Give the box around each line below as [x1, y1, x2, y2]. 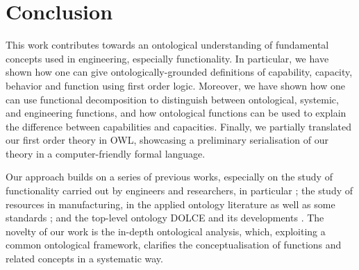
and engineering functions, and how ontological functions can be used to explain [6, 106, 347, 120]
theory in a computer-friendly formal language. [6, 146, 206, 160]
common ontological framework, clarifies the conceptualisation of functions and [6, 237, 342, 252]
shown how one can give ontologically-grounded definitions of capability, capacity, [6, 65, 353, 79]
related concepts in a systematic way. [6, 251, 163, 266]
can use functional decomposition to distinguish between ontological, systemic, [6, 92, 339, 106]
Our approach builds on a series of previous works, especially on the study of [6, 169, 333, 184]
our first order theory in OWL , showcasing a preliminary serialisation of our [6, 133, 328, 147]
